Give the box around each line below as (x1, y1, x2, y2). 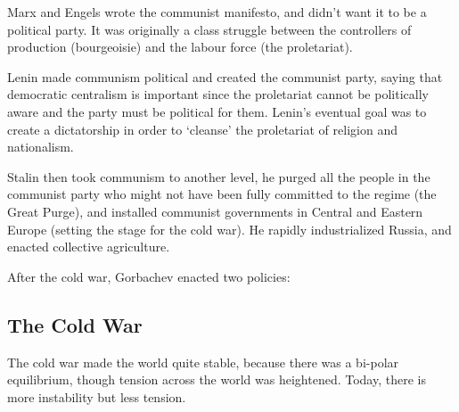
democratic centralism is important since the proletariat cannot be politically (7, 85, 429, 103)
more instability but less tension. (7, 387, 186, 406)
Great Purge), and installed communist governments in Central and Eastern (7, 202, 423, 220)
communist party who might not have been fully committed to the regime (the (7, 185, 437, 203)
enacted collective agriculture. (7, 237, 170, 256)
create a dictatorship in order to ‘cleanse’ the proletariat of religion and (7, 119, 398, 138)
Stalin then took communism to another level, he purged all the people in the (7, 167, 430, 185)
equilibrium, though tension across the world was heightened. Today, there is (7, 370, 426, 389)
